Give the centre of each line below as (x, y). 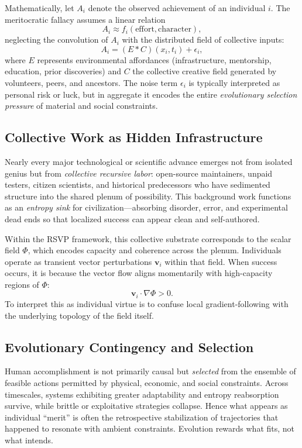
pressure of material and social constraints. (81, 106)
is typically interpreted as (234, 82)
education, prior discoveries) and (63, 71)
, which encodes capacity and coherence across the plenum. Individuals (155, 250)
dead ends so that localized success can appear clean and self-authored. (132, 218)
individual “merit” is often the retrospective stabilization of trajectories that (142, 417)
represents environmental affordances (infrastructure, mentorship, (154, 59)
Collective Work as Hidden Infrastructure (134, 137)
